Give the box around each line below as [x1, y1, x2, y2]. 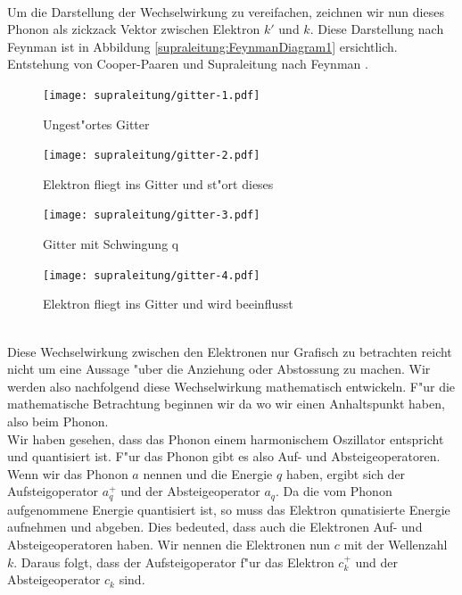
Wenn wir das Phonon [7, 464, 128, 483]
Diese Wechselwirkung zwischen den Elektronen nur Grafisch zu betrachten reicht [7, 342, 452, 360]
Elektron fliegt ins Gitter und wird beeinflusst [43, 294, 293, 313]
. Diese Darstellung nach [309, 20, 444, 38]
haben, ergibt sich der [285, 464, 406, 483]
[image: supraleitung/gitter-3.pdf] [43, 209, 260, 222]
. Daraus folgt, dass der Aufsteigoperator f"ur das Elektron [13, 552, 334, 571]
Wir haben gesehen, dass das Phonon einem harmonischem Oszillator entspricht [7, 429, 444, 448]
